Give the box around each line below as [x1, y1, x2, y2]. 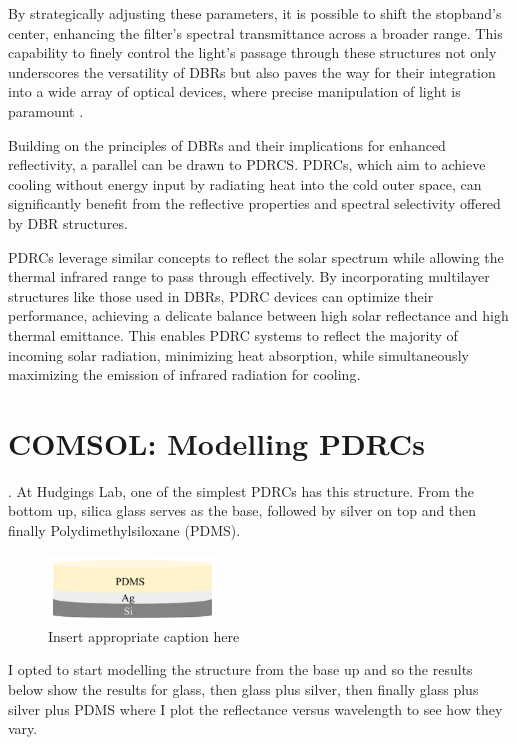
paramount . [8, 100, 84, 121]
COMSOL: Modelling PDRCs [8, 422, 425, 463]
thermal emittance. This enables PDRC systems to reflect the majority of [8, 324, 458, 345]
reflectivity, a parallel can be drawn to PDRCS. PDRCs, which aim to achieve [8, 154, 486, 175]
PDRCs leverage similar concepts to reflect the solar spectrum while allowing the [8, 246, 504, 267]
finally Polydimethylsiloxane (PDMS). [8, 520, 241, 540]
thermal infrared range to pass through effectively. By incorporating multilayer [8, 266, 490, 287]
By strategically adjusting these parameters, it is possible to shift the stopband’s [8, 3, 502, 23]
